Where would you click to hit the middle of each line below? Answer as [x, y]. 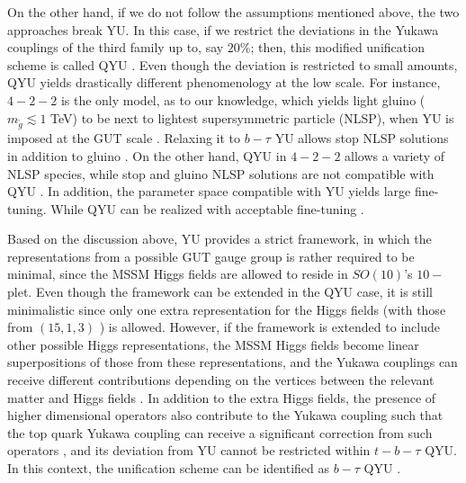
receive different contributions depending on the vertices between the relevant [221, 380]
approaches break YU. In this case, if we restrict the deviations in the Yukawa [223, 29]
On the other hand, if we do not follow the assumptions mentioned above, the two [233, 12]
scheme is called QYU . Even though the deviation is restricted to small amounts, [233, 64]
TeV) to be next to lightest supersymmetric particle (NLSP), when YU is [252, 117]
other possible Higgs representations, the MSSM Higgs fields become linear [213, 344]
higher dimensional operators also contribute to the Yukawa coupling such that [225, 415]
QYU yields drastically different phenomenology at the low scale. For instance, [224, 82]
